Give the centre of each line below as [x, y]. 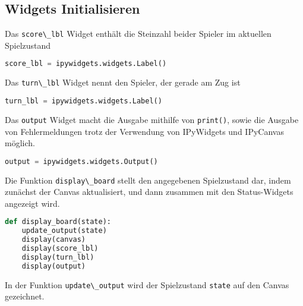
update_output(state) [64, 231]
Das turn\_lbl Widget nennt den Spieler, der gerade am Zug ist [123, 82]
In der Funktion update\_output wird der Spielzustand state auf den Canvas [147, 284]
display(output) [54, 266]
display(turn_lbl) [58, 257]
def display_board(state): [58, 222]
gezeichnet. [25, 296]
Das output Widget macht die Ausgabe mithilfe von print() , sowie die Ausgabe [152, 119]
